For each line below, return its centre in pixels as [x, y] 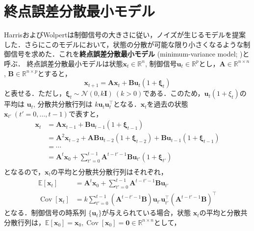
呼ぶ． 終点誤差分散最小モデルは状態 [63, 63]
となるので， [25, 171]
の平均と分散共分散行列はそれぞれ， [109, 171]
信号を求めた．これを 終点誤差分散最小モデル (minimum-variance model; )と [130, 54]
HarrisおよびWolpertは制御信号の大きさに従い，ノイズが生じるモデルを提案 [125, 35]
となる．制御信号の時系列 [45, 213]
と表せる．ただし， [35, 93]
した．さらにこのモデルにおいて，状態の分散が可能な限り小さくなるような [124, 44]
